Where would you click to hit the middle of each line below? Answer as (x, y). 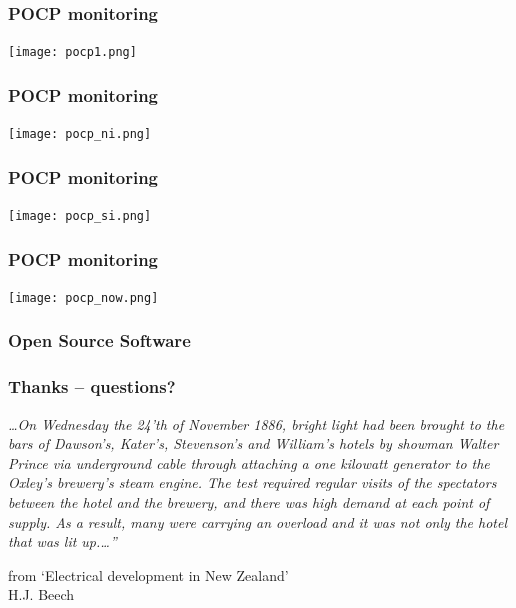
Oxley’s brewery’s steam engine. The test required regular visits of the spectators (252, 482)
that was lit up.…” (62, 541)
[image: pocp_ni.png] (80, 134)
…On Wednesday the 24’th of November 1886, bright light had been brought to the (256, 423)
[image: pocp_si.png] (80, 215)
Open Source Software (99, 340)
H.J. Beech (41, 594)
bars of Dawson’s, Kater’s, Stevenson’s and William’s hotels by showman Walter (253, 443)
